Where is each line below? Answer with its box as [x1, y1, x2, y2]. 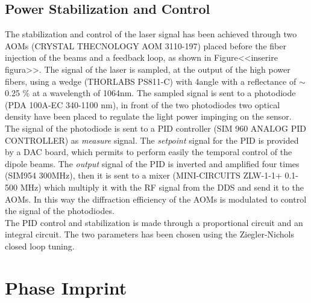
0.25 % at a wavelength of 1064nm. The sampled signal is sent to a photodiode [5, 87, 296, 99]
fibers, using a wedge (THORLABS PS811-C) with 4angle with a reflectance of [5, 75, 297, 87]
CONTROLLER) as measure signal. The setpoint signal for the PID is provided [5, 133, 299, 146]
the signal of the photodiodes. [5, 204, 115, 217]
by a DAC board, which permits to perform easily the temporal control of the [5, 145, 292, 158]
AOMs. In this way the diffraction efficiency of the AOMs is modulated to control [5, 192, 307, 205]
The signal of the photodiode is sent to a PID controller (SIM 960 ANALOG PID [5, 121, 306, 134]
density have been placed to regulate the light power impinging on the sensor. [5, 110, 292, 123]
